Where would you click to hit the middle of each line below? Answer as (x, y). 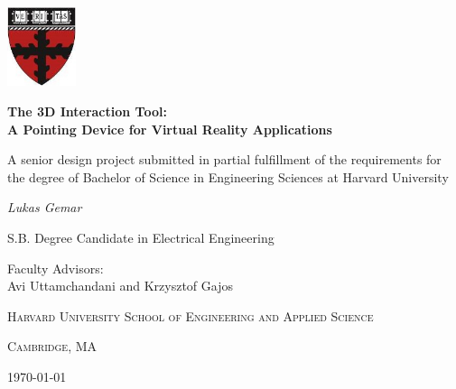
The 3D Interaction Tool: (87, 111)
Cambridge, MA (52, 346)
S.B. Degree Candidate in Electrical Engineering (141, 238)
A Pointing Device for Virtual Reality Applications (170, 129)
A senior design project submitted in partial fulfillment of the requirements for (224, 159)
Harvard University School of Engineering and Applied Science (191, 315)
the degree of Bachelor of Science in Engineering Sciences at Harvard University (228, 176)
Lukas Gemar (45, 207)
